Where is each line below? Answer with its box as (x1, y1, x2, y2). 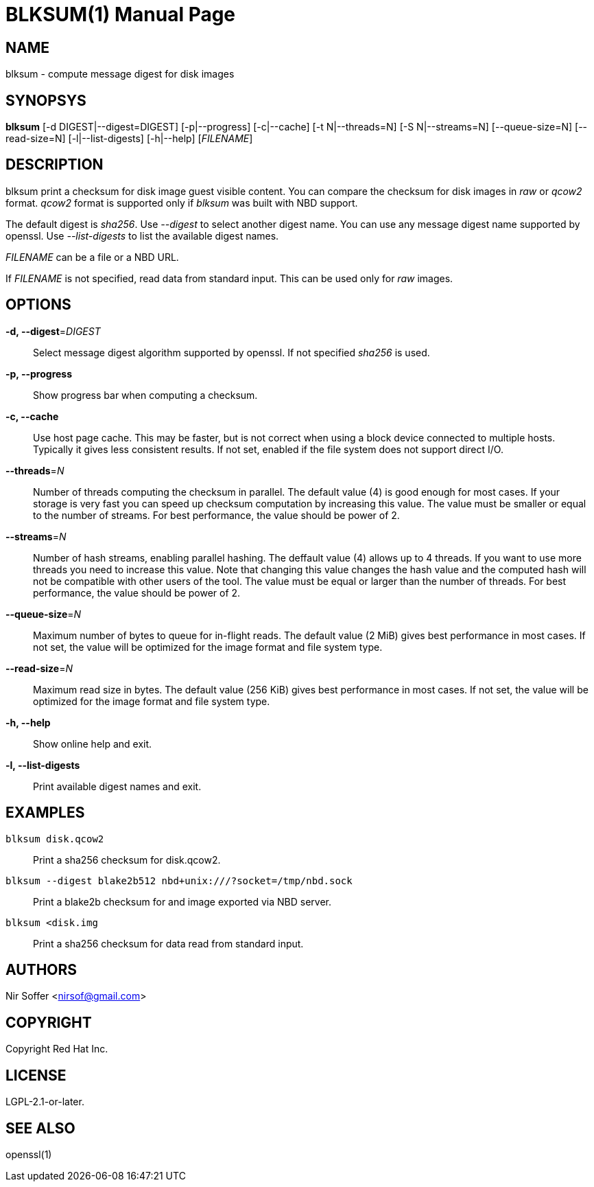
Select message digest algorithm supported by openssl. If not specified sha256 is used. (33, 346, 430, 358)
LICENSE (5, 1066, 67, 1084)
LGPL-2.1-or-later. (5, 1096, 84, 1108)
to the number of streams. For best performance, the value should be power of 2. (33, 509, 400, 521)
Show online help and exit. (33, 737, 152, 750)
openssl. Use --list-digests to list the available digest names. (5, 229, 279, 242)
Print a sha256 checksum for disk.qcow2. (33, 853, 221, 866)
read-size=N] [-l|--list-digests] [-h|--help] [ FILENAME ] (5, 132, 253, 145)
